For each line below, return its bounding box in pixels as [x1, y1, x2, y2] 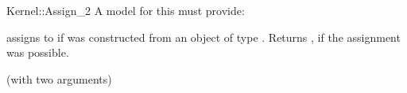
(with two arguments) [6, 70, 112, 87]
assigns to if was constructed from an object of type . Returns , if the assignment [6, 28, 401, 45]
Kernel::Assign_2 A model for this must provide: [6, 2, 245, 18]
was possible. [6, 44, 69, 61]
